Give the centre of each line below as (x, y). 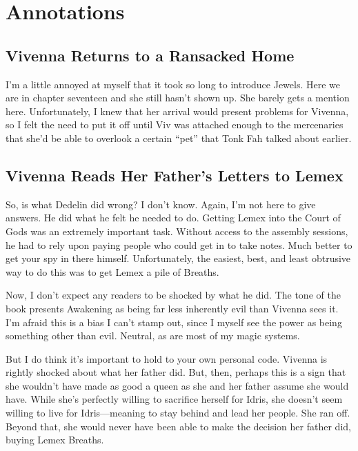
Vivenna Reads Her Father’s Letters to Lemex (175, 175)
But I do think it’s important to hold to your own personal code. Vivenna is (167, 358)
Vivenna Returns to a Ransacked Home (150, 55)
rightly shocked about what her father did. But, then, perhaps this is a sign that (176, 372)
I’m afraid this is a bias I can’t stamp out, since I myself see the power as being (174, 322)
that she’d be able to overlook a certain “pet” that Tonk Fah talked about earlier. (179, 138)
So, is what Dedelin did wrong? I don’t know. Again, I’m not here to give (161, 204)
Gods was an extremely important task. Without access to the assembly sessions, (177, 231)
